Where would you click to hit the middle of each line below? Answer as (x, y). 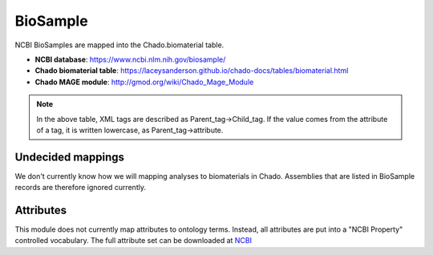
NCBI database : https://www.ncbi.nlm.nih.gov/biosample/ (130, 59)
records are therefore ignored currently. (80, 188)
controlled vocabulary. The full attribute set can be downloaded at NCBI (134, 241)
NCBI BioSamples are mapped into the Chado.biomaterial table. (119, 45)
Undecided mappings (69, 157)
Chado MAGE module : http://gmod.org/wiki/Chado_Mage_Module (144, 82)
